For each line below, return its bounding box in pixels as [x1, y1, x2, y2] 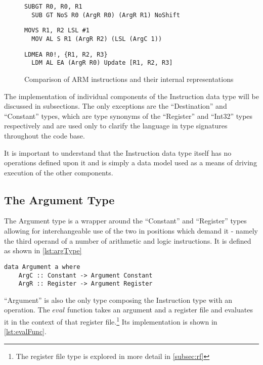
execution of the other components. [4, 167, 113, 177]
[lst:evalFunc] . [4, 326, 47, 337]
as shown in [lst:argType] [4, 245, 82, 256]
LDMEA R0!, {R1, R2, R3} [24, 51, 108, 58]
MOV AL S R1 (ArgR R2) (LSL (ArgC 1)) [31, 35, 162, 42]
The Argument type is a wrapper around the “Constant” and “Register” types [4, 215, 247, 226]
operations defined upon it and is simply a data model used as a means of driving [4, 157, 257, 168]
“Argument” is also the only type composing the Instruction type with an [4, 294, 233, 305]
